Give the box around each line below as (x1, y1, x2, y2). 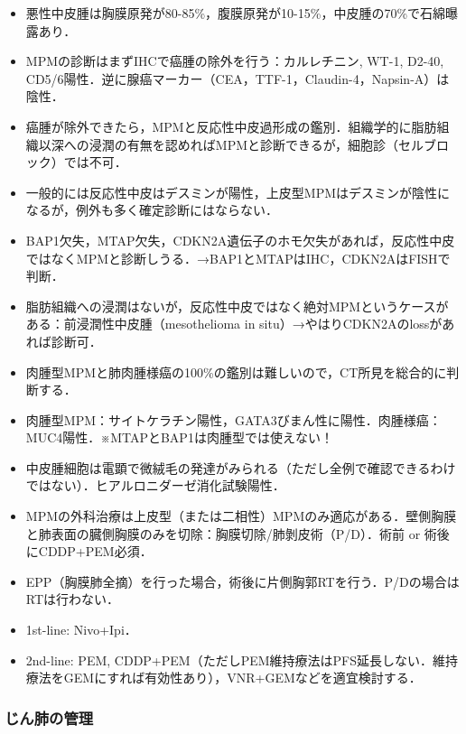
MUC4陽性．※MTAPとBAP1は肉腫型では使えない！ (25, 428, 333, 447)
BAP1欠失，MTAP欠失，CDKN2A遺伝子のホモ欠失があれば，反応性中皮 (25, 230, 455, 249)
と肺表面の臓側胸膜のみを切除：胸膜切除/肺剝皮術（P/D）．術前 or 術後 (25, 524, 450, 543)
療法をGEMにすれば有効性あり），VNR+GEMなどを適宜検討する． (25, 668, 422, 687)
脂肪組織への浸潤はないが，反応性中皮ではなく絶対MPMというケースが (25, 296, 449, 315)
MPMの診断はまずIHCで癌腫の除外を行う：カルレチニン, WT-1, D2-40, (25, 51, 444, 70)
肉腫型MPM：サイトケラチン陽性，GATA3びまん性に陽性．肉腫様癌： (25, 410, 442, 429)
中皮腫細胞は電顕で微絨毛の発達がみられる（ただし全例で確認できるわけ (25, 458, 456, 477)
